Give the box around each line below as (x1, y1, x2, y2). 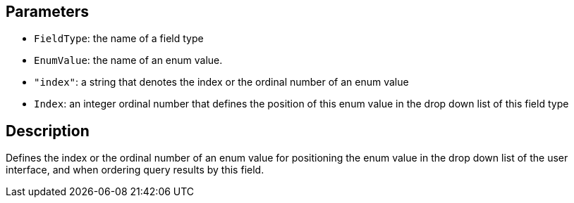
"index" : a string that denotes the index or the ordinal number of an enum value (34, 76, 409, 89)
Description (6, 122, 90, 140)
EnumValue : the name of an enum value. (34, 54, 223, 67)
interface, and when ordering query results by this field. (6, 164, 264, 176)
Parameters (6, 3, 89, 20)
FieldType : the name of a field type (34, 32, 204, 45)
